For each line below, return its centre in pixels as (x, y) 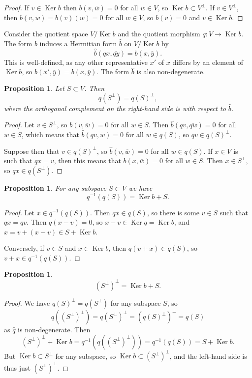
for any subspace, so (86, 356)
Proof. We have (27, 303)
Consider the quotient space (46, 34)
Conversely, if (24, 248)
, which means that (50, 134)
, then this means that (87, 160)
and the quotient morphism (159, 34)
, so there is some (173, 212)
